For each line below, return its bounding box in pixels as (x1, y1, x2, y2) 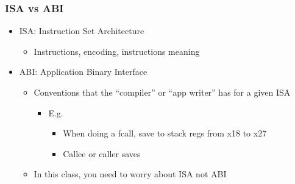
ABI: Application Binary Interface (19, 65, 147, 78)
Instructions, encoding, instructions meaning (34, 44, 200, 57)
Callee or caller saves (63, 147, 141, 160)
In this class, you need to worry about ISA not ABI (34, 168, 227, 180)
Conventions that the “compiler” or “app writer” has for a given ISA (34, 86, 291, 98)
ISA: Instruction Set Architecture (19, 24, 144, 37)
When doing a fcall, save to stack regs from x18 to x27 (63, 127, 267, 140)
